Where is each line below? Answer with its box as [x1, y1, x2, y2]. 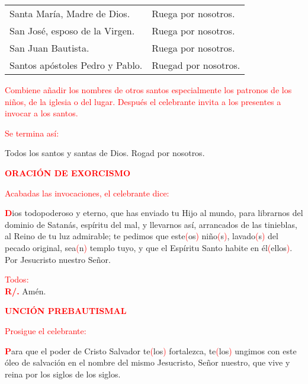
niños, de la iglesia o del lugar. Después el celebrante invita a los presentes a [5, 95, 281, 107]
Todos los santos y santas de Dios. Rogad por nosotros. [5, 147, 205, 159]
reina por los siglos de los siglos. [5, 367, 121, 380]
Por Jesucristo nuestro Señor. [5, 253, 111, 265]
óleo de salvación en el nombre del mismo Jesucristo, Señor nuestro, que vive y [5, 356, 290, 369]
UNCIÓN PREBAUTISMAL [5, 304, 127, 317]
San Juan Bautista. [9, 41, 89, 55]
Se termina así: [5, 126, 59, 139]
